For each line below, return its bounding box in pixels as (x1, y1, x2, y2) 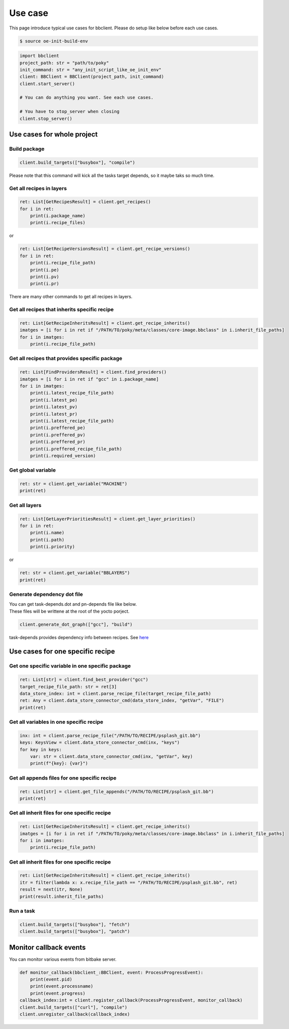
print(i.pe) (30, 267, 60, 272)
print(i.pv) (30, 274, 60, 280)
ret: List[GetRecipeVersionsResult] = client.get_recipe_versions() (19, 246, 191, 252)
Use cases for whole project (9, 130, 98, 139)
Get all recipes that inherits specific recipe (9, 306, 114, 313)
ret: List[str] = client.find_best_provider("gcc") (19, 677, 149, 682)
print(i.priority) (30, 544, 75, 550)
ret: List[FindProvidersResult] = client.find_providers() (19, 369, 167, 375)
